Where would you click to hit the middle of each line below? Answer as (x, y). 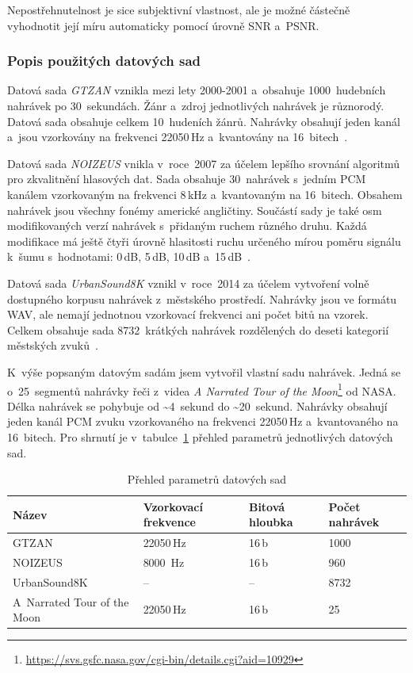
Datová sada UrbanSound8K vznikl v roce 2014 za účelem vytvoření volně (188, 283)
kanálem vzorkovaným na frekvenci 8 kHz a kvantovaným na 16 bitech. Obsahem (205, 194)
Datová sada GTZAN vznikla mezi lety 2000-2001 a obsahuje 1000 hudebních (197, 90)
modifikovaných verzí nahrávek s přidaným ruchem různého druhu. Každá (187, 226)
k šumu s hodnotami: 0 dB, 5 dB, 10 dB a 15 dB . (129, 256)
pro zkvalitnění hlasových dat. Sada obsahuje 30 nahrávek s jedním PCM (187, 179)
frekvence (169, 522)
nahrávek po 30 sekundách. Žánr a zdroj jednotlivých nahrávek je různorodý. (196, 105)
